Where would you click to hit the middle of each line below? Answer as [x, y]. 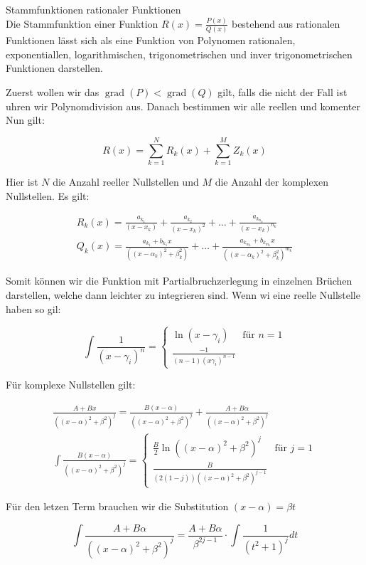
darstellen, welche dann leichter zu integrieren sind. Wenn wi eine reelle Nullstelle [183, 294]
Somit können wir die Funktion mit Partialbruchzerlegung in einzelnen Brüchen [179, 281]
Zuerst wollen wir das [53, 92]
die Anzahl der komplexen [272, 181]
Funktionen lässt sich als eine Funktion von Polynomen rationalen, [151, 40]
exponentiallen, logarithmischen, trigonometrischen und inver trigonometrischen [179, 54]
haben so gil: [33, 308]
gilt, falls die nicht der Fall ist [282, 92]
